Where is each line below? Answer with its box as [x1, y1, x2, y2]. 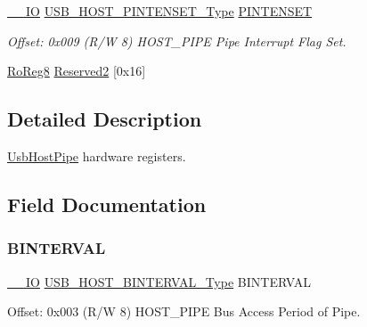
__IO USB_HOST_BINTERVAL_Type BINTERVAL [7, 272, 311, 290]
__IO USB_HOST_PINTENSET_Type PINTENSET [7, 2, 313, 20]
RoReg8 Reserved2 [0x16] [7, 61, 146, 80]
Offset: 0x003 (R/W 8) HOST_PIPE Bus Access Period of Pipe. [7, 302, 361, 321]
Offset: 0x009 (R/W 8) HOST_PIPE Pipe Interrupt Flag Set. [7, 31, 347, 50]
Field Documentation [7, 190, 207, 217]
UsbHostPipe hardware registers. [7, 146, 186, 165]
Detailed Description [7, 105, 202, 133]
